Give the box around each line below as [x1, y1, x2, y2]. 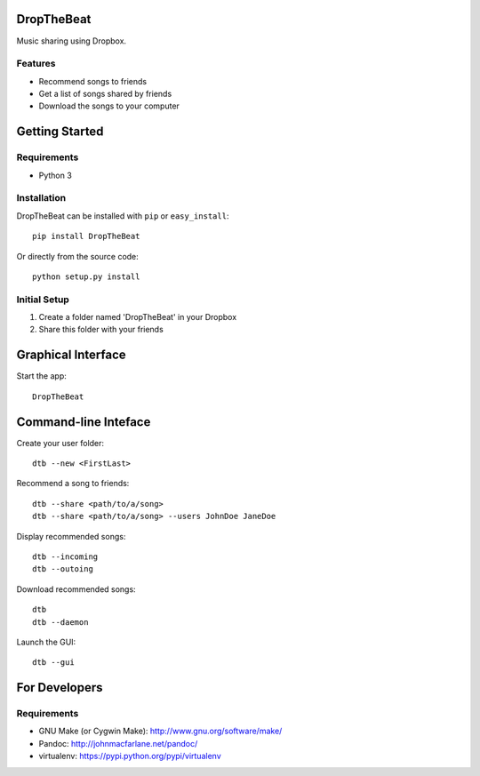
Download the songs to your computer [38, 100, 180, 111]
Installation [16, 192, 67, 204]
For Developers [16, 680, 103, 695]
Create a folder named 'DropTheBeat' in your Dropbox [38, 312, 237, 323]
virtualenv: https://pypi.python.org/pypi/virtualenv [38, 751, 221, 762]
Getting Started [16, 124, 104, 140]
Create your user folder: [16, 437, 105, 448]
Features [16, 58, 56, 70]
